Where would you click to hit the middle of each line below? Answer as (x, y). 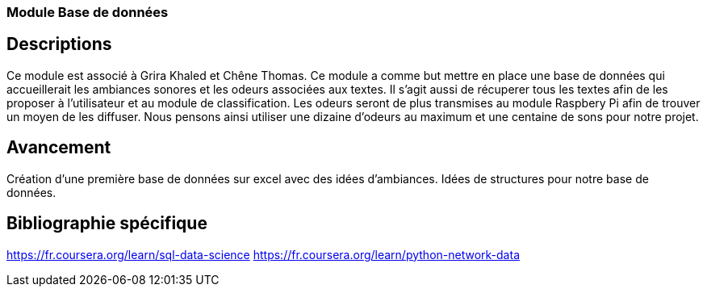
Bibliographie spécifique (107, 224)
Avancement (59, 148)
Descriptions (59, 44)
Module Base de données (88, 12)
